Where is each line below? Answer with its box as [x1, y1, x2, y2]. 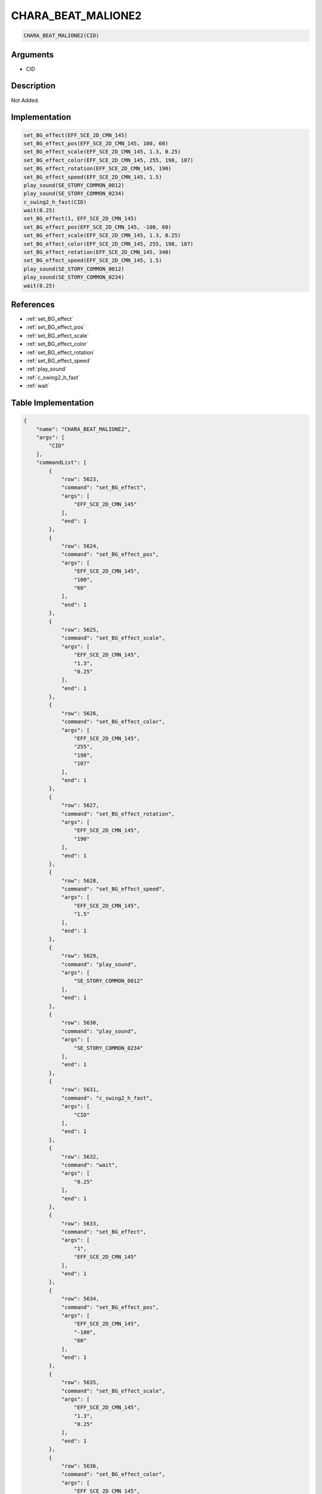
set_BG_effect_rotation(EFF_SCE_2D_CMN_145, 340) [23, 249, 172, 256]
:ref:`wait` [26, 382, 50, 390]
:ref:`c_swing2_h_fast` [26, 373, 80, 381]
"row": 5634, [61, 1296, 100, 1302]
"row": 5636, [61, 1463, 100, 1469]
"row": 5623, [61, 476, 100, 482]
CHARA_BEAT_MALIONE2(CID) [23, 32, 100, 39]
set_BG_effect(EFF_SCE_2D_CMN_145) [23, 131, 128, 139]
